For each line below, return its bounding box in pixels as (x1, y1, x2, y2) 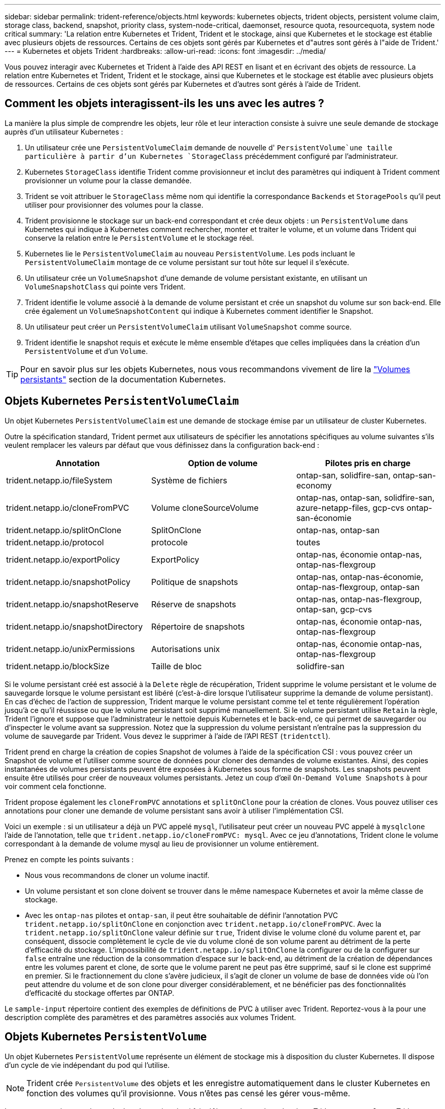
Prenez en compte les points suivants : (5, 855, 134, 864)
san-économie (296, 512, 352, 523)
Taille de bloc (151, 661, 202, 671)
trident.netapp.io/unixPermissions (6, 643, 135, 654)
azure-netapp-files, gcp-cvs (296, 502, 404, 513)
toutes (296, 537, 320, 547)
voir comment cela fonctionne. (5, 781, 107, 791)
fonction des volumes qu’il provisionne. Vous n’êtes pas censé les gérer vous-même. (26, 1088, 351, 1098)
